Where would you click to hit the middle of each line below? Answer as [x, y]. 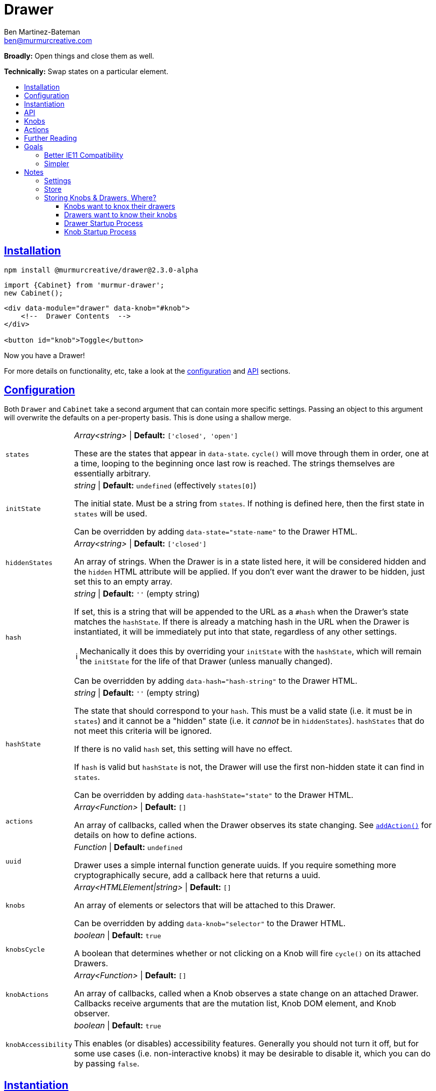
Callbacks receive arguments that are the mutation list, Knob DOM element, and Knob [235, 1004]
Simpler [57, 163]
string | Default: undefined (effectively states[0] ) [165, 486]
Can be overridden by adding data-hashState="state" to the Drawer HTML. [214, 795]
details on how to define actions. [135, 835]
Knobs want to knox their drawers [120, 206]
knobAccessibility [39, 1044]
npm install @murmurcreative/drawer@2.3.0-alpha [101, 270]
